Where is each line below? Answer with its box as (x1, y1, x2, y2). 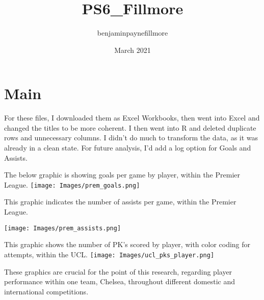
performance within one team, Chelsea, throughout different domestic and (4, 276, 235, 287)
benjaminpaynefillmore (97, 27, 168, 38)
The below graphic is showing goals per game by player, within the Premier (4, 169, 240, 180)
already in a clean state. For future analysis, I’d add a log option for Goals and (4, 142, 251, 153)
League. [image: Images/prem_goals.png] (4, 179, 140, 190)
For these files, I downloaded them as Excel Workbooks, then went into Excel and (4, 112, 260, 123)
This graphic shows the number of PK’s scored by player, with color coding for (4, 239, 251, 250)
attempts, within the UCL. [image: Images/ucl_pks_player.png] (4, 249, 215, 259)
